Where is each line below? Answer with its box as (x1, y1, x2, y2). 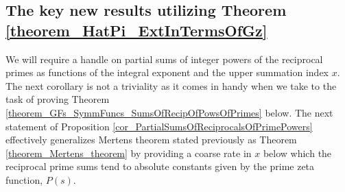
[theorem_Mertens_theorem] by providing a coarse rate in (5, 145, 252, 160)
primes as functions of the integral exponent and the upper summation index (5, 65, 329, 80)
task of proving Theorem (5, 92, 110, 106)
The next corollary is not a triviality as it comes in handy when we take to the (5, 78, 337, 93)
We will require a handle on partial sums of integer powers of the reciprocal (5, 51, 323, 66)
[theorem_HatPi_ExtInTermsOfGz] (5, 19, 267, 40)
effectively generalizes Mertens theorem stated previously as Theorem (5, 132, 297, 147)
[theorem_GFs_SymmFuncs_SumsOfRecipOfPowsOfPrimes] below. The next (5, 105, 333, 119)
